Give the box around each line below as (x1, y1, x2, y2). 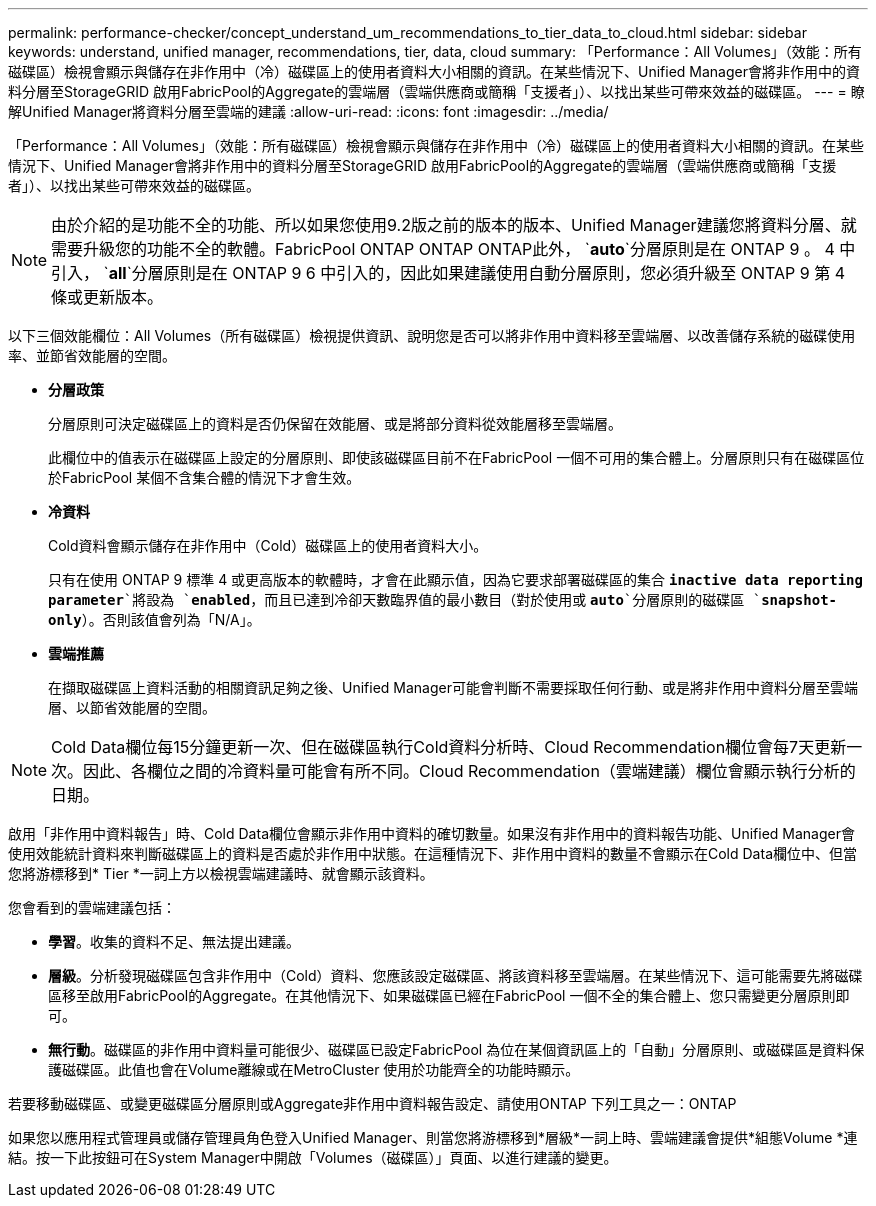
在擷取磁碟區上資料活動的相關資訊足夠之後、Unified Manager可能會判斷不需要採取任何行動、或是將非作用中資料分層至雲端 (48, 679, 858, 696)
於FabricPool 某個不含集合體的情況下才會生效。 (48, 469, 361, 486)
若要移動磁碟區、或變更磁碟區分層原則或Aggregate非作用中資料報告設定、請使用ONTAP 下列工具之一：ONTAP (8, 1095, 737, 1112)
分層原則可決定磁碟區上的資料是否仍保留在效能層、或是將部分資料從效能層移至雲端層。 (48, 415, 622, 432)
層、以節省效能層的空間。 (48, 699, 216, 716)
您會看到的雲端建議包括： (8, 899, 176, 916)
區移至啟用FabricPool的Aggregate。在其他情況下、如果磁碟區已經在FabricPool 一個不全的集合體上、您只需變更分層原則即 (48, 987, 850, 1004)
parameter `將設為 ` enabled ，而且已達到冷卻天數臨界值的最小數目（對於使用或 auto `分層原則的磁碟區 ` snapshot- (48, 591, 837, 608)
